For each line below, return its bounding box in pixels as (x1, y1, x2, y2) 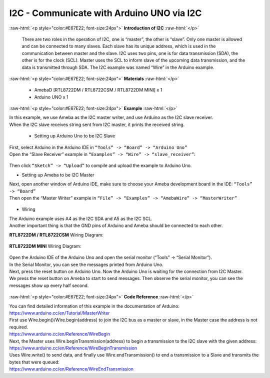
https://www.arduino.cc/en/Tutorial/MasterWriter (9, 310, 110, 316)
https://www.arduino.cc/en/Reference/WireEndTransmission (9, 366, 134, 372)
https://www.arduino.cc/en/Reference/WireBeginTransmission (9, 345, 137, 351)
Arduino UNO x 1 (34, 94, 68, 100)
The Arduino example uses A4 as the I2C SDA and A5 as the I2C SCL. (9, 215, 152, 221)
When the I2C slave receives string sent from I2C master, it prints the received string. (9, 121, 185, 127)
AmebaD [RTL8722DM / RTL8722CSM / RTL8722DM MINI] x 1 (34, 87, 162, 93)
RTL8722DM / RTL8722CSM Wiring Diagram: (9, 231, 103, 237)
